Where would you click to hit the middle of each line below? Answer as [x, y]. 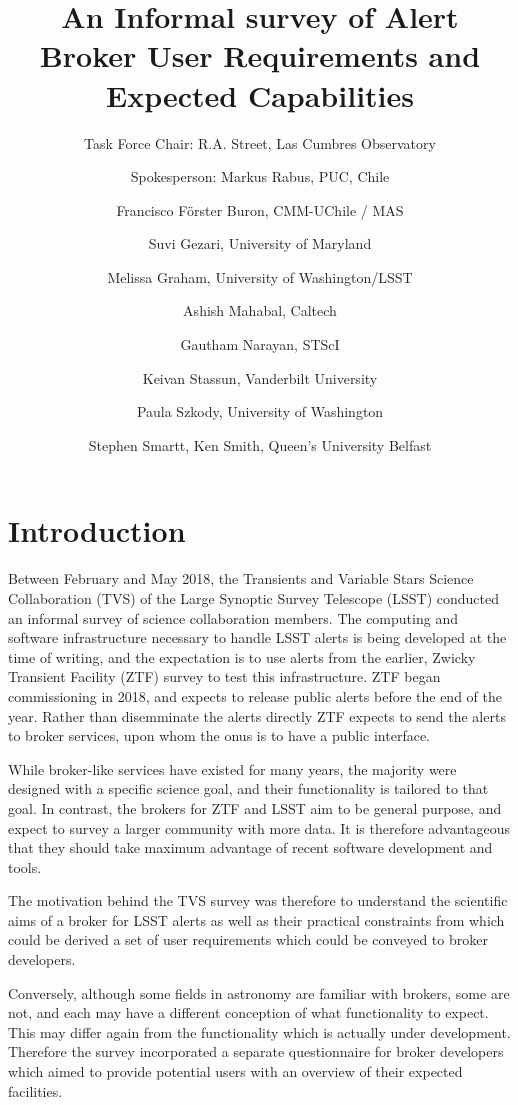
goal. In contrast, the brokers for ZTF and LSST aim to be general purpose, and [255, 807]
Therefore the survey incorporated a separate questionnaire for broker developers [256, 1051]
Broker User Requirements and [260, 55]
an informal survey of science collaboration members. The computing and [233, 617]
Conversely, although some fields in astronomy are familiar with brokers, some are [259, 992]
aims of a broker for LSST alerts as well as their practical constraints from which [256, 919]
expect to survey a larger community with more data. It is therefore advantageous [259, 827]
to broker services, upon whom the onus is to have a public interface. [219, 735]
